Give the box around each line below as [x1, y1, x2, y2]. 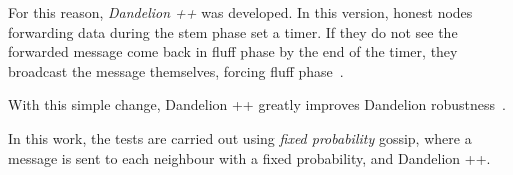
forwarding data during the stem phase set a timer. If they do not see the [8, 21, 458, 42]
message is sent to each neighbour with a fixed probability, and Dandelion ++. [8, 147, 491, 168]
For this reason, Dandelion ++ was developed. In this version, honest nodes [8, 2, 473, 22]
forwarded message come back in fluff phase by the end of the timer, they [8, 41, 458, 62]
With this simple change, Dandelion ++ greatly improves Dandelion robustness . [8, 94, 507, 115]
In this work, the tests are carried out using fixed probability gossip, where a [8, 127, 472, 148]
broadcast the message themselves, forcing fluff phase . [8, 60, 344, 81]
